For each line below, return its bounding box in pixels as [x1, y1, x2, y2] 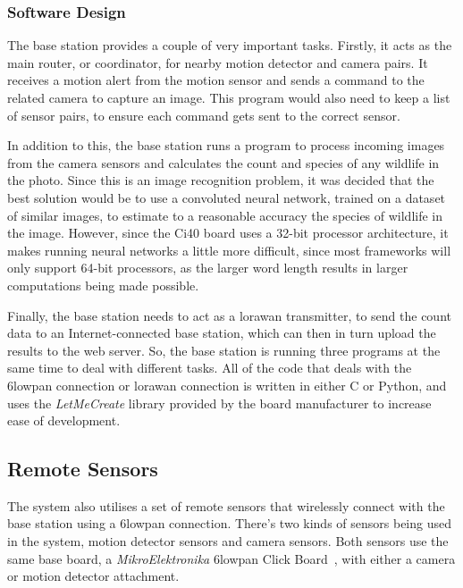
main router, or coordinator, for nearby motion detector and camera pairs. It [7, 53, 428, 71]
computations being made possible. [7, 275, 199, 294]
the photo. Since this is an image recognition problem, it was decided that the [7, 171, 434, 189]
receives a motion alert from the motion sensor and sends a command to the [7, 71, 425, 89]
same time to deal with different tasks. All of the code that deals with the [7, 358, 412, 377]
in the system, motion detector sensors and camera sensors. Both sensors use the [7, 532, 449, 550]
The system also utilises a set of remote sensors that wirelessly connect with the [7, 496, 445, 515]
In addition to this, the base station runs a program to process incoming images [7, 136, 445, 155]
